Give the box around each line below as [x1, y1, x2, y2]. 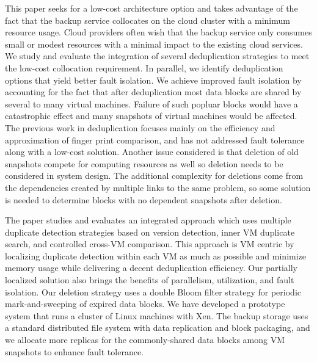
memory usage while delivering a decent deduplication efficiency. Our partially [5, 261, 297, 274]
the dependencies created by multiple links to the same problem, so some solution [5, 181, 311, 194]
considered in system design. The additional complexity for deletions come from [5, 169, 304, 182]
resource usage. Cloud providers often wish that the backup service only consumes [5, 26, 312, 38]
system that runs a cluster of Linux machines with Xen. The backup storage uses [5, 309, 308, 322]
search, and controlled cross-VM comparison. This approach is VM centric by [5, 237, 294, 250]
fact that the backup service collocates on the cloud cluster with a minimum [5, 13, 290, 26]
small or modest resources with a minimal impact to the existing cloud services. [5, 37, 303, 50]
